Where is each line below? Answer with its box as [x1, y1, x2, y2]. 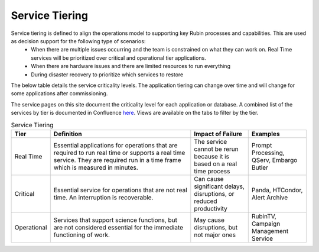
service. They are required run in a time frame [53, 156, 181, 164]
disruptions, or [194, 189, 235, 198]
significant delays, [194, 182, 245, 190]
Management [251, 227, 289, 235]
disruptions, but [194, 223, 238, 231]
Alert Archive [251, 193, 288, 201]
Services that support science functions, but [53, 216, 177, 224]
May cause [194, 216, 224, 224]
